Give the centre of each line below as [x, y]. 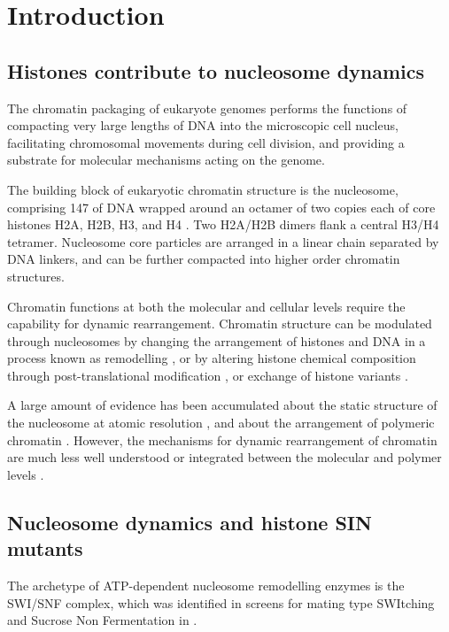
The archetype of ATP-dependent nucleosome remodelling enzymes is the [206, 586]
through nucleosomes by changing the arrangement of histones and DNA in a [217, 340]
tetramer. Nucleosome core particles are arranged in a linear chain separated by [223, 241]
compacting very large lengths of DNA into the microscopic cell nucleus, [203, 125]
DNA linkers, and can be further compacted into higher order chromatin [204, 259]
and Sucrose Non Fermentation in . [102, 620]
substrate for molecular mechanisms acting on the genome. [166, 160]
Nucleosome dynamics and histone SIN [190, 522]
